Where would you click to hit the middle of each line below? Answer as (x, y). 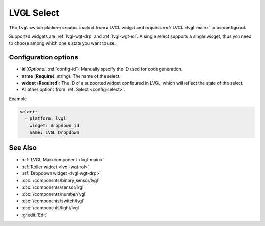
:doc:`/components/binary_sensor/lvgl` (60, 180)
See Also (23, 148)
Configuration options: (45, 57)
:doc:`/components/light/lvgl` (51, 208)
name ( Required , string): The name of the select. (71, 76)
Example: (18, 99)
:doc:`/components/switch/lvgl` (53, 201)
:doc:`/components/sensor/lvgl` (53, 187)
